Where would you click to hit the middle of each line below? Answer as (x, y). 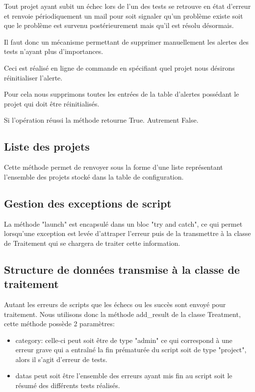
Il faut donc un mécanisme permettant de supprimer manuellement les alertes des (127, 41)
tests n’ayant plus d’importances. (54, 51)
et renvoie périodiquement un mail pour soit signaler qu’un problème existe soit (124, 15)
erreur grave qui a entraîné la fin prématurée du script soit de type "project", (131, 350)
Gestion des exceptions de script (88, 203)
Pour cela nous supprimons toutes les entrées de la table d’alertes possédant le (122, 94)
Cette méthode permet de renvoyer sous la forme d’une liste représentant (114, 167)
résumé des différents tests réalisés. (68, 385)
